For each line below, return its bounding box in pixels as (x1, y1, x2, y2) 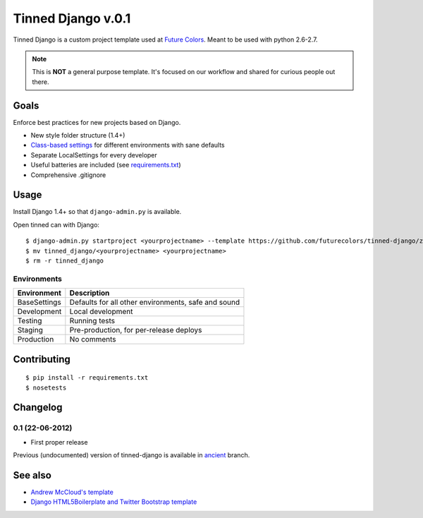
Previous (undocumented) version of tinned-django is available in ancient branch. (13, 451, 250, 459)
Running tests (69, 316, 116, 326)
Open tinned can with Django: (13, 220, 100, 229)
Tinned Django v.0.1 (13, 11, 131, 26)
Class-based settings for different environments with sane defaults (30, 141, 225, 150)
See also (13, 469, 52, 481)
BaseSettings (17, 297, 61, 307)
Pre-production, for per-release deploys (69, 325, 202, 335)
